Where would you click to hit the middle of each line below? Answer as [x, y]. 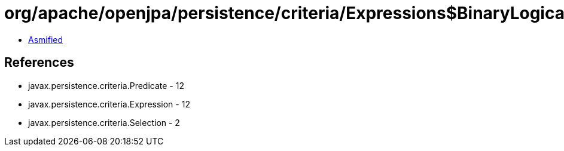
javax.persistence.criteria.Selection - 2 [104, 122]
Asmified [46, 39]
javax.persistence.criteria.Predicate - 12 [106, 85]
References [39, 63]
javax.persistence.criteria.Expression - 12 [109, 104]
